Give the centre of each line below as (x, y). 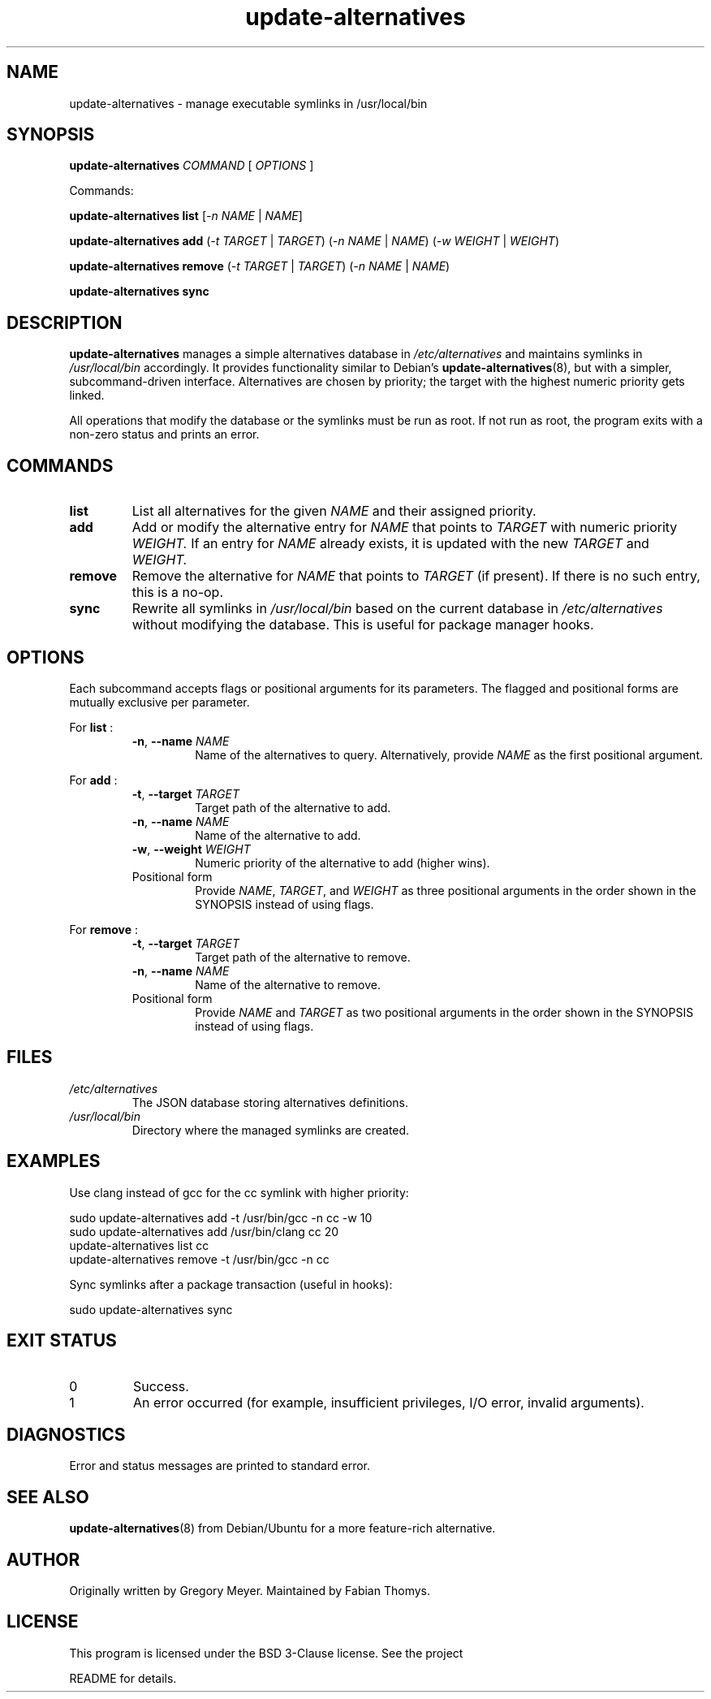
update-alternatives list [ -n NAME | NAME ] (186, 216)
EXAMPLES (54, 1161)
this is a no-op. (178, 592)
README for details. (123, 1678)
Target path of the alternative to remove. (303, 957)
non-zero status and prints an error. (164, 434)
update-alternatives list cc (139, 1245)
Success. (161, 1386)
